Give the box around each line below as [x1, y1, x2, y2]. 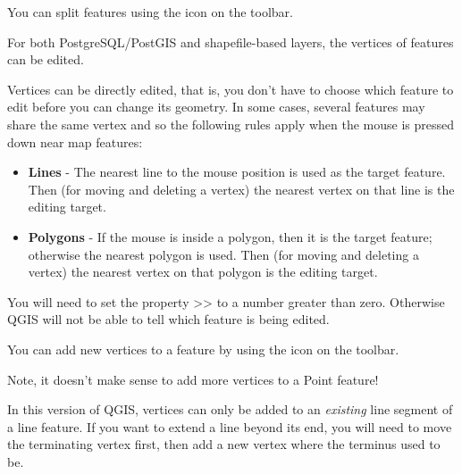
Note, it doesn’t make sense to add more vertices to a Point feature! [7, 370, 379, 388]
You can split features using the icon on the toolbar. [7, 3, 293, 21]
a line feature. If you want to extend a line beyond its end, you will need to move [7, 417, 452, 436]
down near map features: [7, 132, 143, 151]
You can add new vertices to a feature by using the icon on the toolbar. [7, 339, 399, 358]
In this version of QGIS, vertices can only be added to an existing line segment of [7, 400, 453, 419]
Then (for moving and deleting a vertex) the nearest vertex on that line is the [28, 179, 455, 198]
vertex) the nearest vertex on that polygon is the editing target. [28, 262, 378, 281]
